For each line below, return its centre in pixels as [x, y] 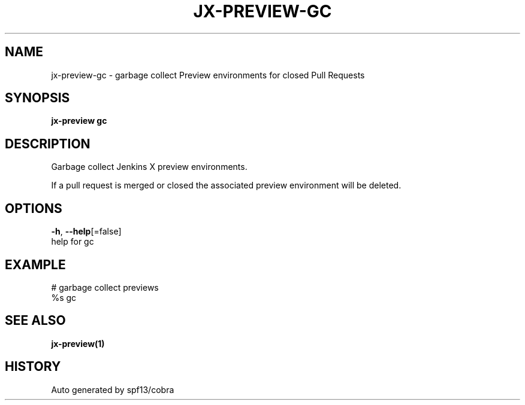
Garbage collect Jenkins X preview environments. [149, 167]
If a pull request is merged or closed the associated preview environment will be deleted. [226, 185]
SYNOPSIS [37, 98]
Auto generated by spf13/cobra [113, 389]
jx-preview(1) [78, 343]
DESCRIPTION [48, 144]
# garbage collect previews [105, 287]
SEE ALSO [35, 321]
